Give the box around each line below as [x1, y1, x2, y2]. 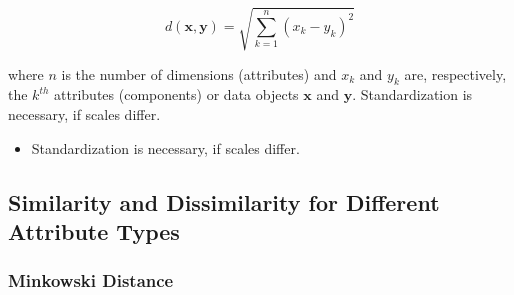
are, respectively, [404, 63, 507, 84]
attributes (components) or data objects [54, 84, 299, 105]
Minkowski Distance [8, 268, 174, 293]
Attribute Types [8, 215, 180, 246]
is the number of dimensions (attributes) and [61, 63, 337, 84]
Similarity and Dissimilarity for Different [8, 186, 440, 217]
